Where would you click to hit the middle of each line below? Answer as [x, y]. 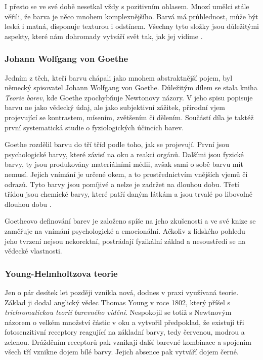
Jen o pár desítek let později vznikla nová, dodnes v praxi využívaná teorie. [122, 292]
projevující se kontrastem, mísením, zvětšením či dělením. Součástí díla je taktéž [129, 117]
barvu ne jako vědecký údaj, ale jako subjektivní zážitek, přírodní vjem [115, 107]
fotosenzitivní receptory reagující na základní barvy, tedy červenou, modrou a [125, 332]
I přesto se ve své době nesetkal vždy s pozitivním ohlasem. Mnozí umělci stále [127, 6]
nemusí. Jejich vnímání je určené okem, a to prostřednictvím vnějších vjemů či [126, 174]
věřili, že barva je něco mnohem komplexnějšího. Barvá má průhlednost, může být [131, 16]
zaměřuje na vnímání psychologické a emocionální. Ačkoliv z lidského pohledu [125, 230]
